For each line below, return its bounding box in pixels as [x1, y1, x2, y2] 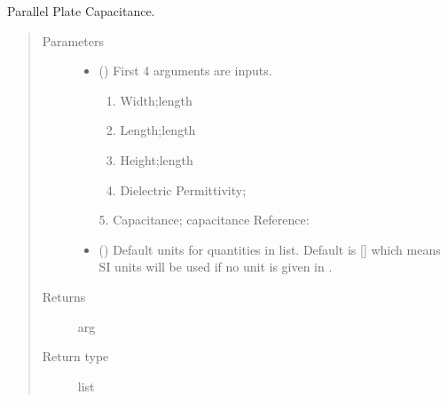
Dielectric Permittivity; [120, 180, 247, 199]
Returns [42, 287, 86, 305]
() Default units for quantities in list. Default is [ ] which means [98, 240, 441, 258]
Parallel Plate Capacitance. [7, 2, 155, 20]
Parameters [42, 31, 104, 50]
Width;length [120, 91, 193, 109]
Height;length [120, 150, 193, 169]
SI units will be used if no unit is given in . [98, 257, 333, 276]
